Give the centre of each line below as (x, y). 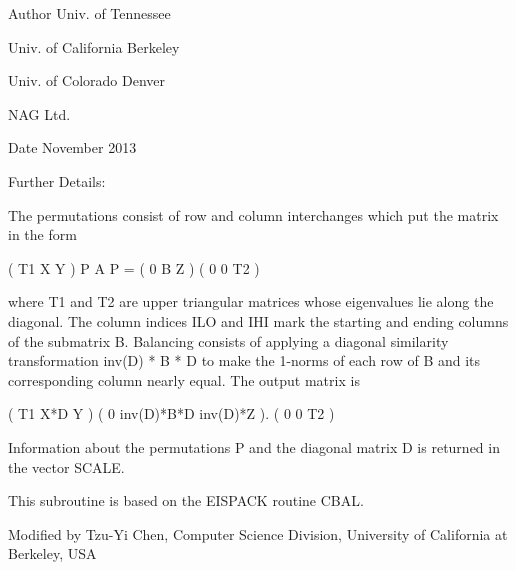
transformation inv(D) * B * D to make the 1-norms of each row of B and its (244, 360)
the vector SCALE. (66, 466)
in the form (42, 234)
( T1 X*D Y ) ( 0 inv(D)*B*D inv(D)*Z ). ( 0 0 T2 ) (171, 413)
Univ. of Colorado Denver (87, 80)
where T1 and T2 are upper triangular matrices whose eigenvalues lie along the (251, 301)
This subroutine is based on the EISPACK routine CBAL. (186, 500)
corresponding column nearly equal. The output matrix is (184, 379)
